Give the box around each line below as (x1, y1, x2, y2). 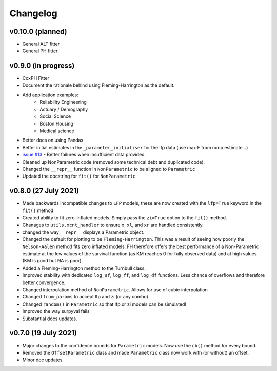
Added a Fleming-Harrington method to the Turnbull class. (22, 265, 146, 271)
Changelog (9, 8, 57, 19)
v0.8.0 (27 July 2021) (9, 187, 80, 196)
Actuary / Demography (39, 106, 88, 112)
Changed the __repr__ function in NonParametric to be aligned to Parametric (22, 166, 195, 172)
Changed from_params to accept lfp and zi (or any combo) (22, 294, 149, 300)
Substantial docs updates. (22, 315, 77, 322)
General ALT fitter (22, 41, 60, 47)
